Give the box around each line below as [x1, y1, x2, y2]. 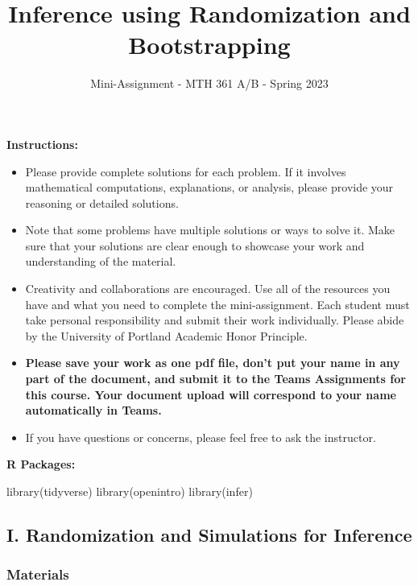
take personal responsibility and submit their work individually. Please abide [25, 312, 404, 328]
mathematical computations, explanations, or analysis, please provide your [25, 179, 394, 196]
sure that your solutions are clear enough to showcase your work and [25, 237, 365, 254]
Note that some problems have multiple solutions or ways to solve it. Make [25, 221, 395, 238]
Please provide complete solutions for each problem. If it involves [25, 163, 346, 180]
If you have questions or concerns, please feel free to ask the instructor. [25, 428, 376, 445]
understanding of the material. [25, 253, 176, 270]
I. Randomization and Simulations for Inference [6, 522, 412, 547]
